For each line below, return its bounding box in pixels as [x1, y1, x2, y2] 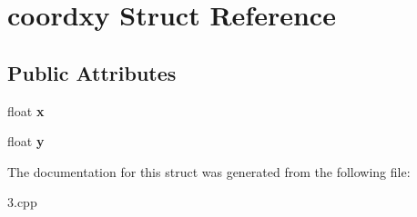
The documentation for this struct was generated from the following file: [7, 162, 411, 181]
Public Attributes [7, 58, 177, 86]
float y [7, 132, 45, 151]
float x [7, 101, 45, 120]
